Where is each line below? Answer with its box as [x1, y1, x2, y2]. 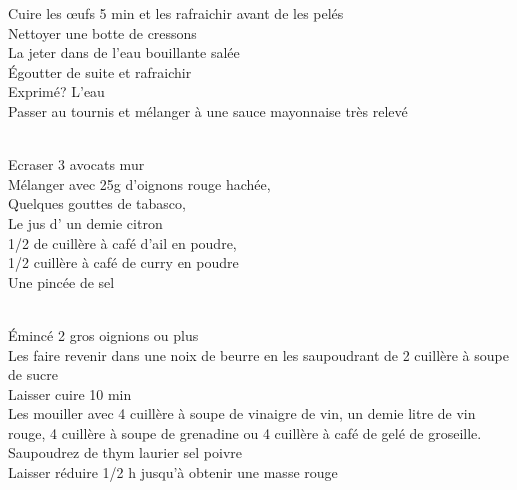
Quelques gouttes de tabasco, [8, 193, 186, 214]
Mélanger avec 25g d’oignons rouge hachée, [8, 173, 271, 194]
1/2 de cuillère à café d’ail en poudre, [8, 232, 237, 253]
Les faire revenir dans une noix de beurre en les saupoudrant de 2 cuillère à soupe [8, 344, 509, 365]
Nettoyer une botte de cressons [8, 22, 197, 43]
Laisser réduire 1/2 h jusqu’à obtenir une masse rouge [8, 462, 338, 483]
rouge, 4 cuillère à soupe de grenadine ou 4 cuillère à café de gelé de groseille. [8, 422, 482, 443]
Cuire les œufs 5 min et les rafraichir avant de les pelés [8, 3, 344, 23]
